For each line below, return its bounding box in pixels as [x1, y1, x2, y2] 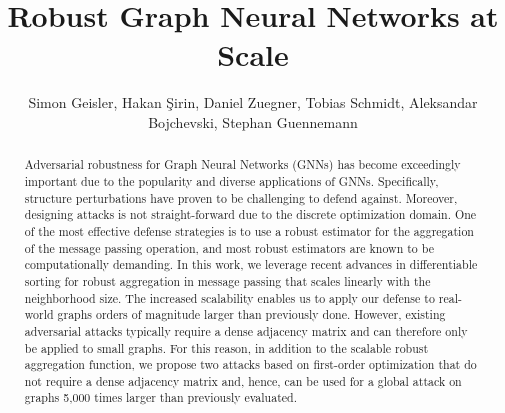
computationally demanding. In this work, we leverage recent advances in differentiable [24, 256, 478, 273]
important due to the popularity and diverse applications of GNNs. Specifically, [24, 172, 439, 189]
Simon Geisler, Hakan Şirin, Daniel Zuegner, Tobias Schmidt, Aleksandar [28, 92, 478, 113]
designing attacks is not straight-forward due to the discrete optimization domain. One [24, 206, 477, 223]
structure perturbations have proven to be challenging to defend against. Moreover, [24, 189, 458, 206]
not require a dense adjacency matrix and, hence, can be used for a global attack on [24, 372, 462, 389]
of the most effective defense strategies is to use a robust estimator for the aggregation [24, 222, 474, 239]
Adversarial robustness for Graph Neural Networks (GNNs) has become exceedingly [24, 156, 461, 173]
